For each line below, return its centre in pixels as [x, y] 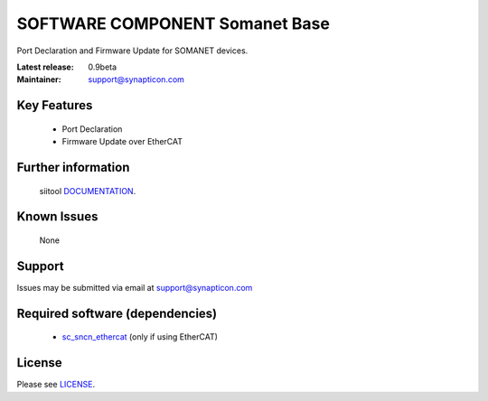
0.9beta [103, 67]
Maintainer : [39, 79]
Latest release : [45, 67]
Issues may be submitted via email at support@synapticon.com [135, 287]
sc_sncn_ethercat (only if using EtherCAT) [140, 337]
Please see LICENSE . [56, 385]
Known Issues [57, 217]
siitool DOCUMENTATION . [88, 191]
